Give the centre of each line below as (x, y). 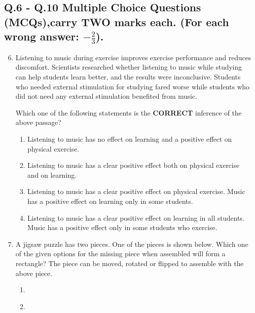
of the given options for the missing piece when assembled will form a (120, 254)
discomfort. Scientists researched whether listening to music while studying (129, 67)
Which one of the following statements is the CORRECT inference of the (128, 112)
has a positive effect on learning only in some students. (110, 201)
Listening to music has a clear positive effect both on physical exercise (133, 165)
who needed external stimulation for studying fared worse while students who (132, 86)
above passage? (38, 122)
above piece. (34, 273)
